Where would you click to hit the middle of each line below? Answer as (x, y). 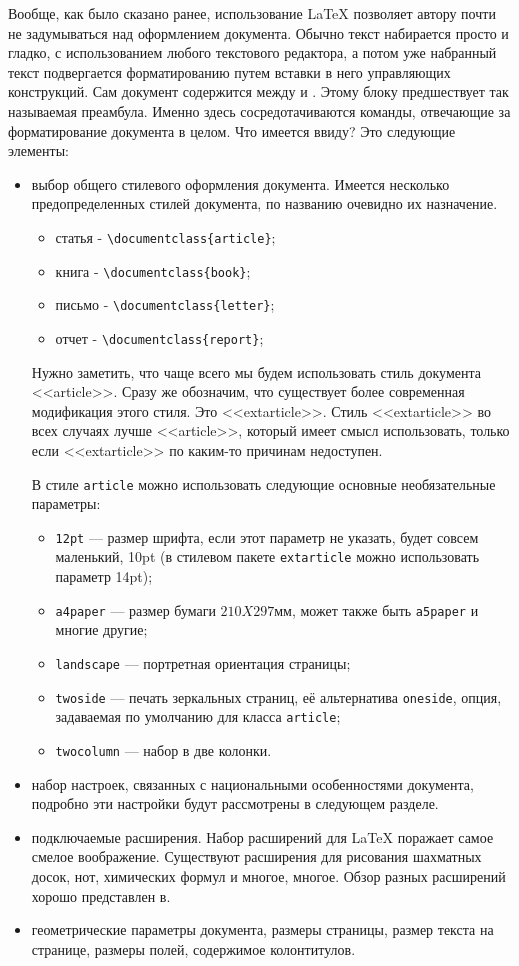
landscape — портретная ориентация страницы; (203, 662)
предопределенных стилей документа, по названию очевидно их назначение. (264, 203)
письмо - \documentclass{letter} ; (165, 304)
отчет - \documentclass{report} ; (159, 337)
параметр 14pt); (104, 576)
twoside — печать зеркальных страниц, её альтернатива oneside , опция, (278, 696)
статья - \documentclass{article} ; (165, 236)
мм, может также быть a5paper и (376, 609)
